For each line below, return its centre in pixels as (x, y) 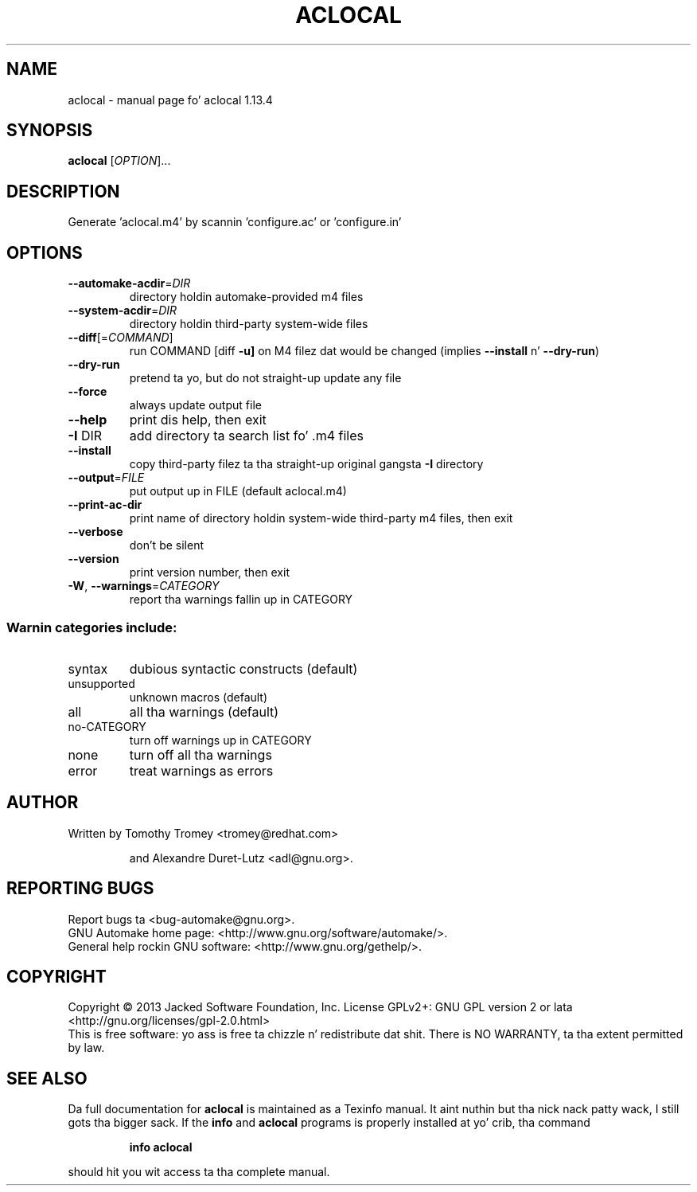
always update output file (195, 405)
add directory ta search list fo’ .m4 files (246, 436)
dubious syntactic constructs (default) (243, 668)
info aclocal (161, 1147)
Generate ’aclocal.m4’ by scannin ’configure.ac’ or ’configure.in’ (235, 222)
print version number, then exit (209, 573)
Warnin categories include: (92, 627)
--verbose (95, 532)
